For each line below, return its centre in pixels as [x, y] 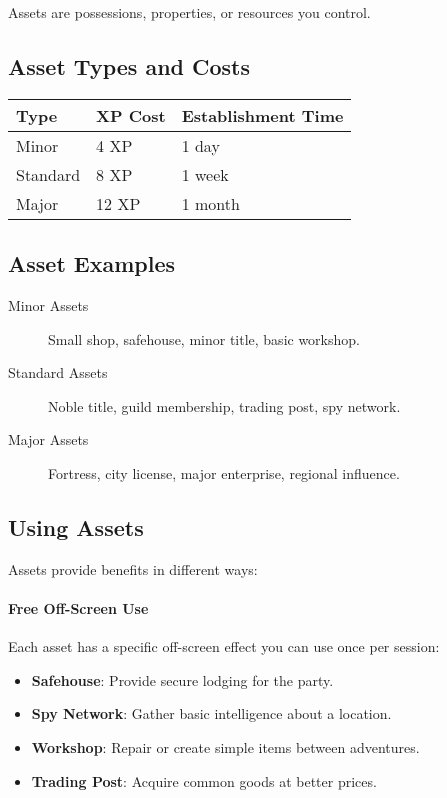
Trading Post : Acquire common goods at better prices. [204, 780]
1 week [205, 174]
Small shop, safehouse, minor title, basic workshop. [204, 338]
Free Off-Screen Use [78, 607]
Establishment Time [262, 115]
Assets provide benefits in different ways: [133, 568]
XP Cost [131, 115]
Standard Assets [58, 372]
